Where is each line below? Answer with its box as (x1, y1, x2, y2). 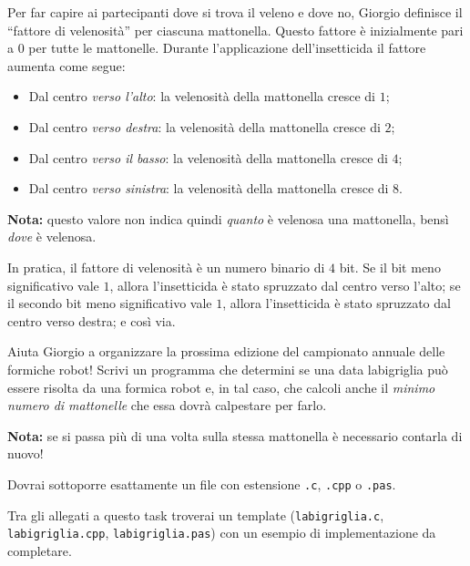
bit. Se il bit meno (339, 257, 441, 276)
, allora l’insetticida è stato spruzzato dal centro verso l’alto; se (109, 275, 461, 294)
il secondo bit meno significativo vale (7, 293, 212, 313)
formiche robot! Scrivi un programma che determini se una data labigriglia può (7, 359, 448, 378)
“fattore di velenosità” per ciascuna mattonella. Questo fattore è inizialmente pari (7, 20, 464, 39)
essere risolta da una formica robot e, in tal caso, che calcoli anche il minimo (7, 377, 435, 396)
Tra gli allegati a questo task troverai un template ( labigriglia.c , (7, 505, 384, 524)
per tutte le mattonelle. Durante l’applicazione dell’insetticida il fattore (28, 38, 426, 57)
